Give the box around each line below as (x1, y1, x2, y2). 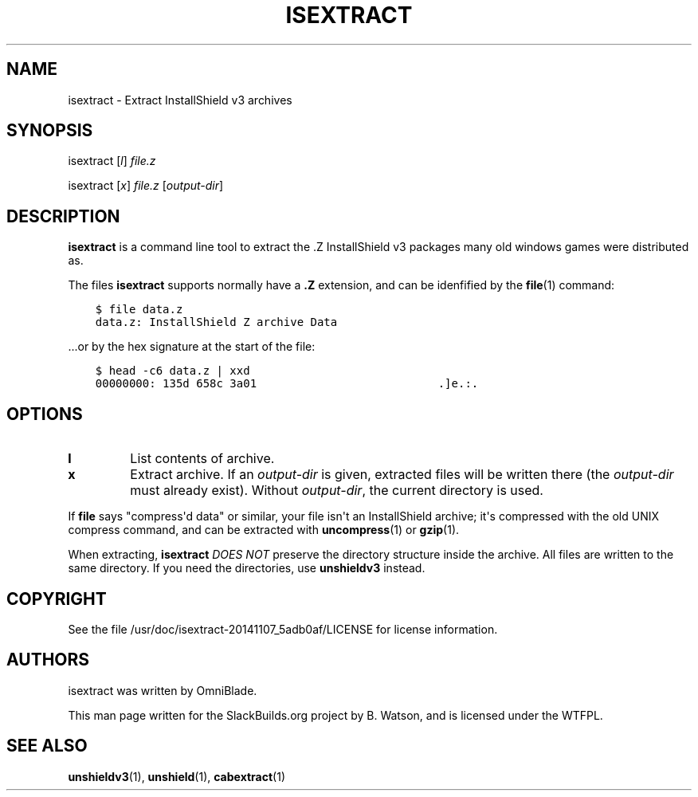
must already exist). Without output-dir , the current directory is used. (130, 482, 543, 499)
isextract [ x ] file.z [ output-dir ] (68, 179, 224, 193)
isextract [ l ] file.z (68, 154, 156, 168)
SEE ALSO (6, 736, 88, 756)
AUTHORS (6, 650, 90, 670)
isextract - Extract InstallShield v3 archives (68, 92, 292, 107)
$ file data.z (95, 303, 183, 316)
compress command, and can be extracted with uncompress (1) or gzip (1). (68, 523, 460, 537)
